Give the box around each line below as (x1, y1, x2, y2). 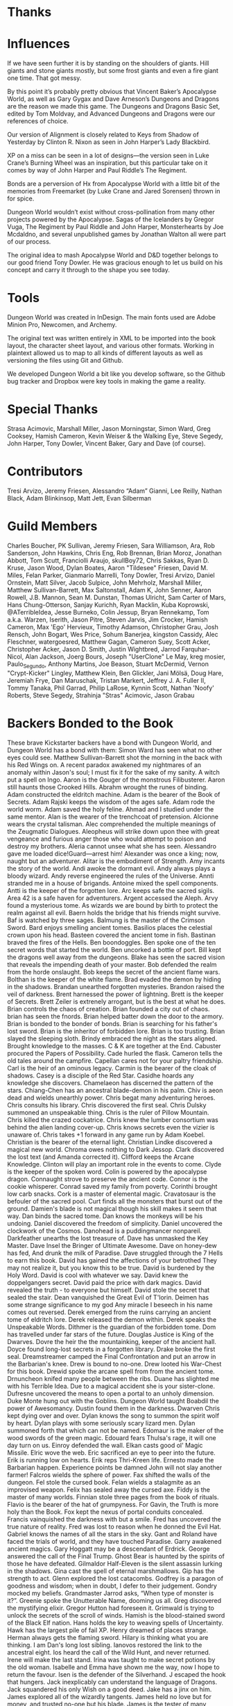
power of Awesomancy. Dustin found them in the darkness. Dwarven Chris (7, 1404, 221, 1412)
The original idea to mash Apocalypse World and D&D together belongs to (7, 251, 218, 260)
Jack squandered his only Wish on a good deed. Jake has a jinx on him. (7, 1685, 212, 1693)
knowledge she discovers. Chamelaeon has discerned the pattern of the (7, 1078, 214, 1087)
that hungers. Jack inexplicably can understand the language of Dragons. (7, 1677, 218, 1686)
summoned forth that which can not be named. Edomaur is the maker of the (7, 1426, 224, 1435)
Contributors (7, 464, 83, 480)
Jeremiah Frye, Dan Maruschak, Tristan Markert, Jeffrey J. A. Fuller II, (7, 676, 206, 684)
